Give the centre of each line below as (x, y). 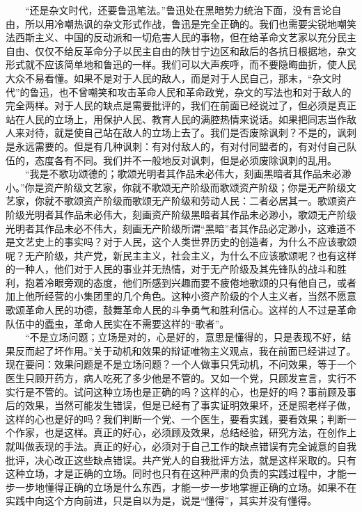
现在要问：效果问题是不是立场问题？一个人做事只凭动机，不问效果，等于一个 (181, 364)
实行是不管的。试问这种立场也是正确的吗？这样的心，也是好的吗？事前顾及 (176, 391)
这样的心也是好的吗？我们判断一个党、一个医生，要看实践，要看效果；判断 (176, 418)
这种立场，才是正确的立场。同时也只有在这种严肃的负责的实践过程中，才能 (176, 473)
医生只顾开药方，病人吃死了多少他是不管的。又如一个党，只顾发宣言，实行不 (181, 378)
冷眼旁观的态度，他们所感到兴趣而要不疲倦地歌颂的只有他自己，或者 (200, 282)
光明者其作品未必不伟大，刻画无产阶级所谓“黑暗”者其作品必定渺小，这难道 (176, 228)
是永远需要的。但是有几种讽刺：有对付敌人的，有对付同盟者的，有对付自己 (176, 146)
